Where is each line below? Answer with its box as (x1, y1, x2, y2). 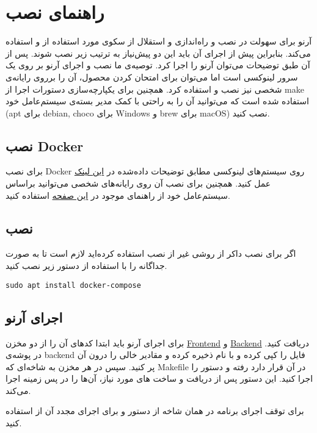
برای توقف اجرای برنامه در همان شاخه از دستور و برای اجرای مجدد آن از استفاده (5, 404, 304, 417)
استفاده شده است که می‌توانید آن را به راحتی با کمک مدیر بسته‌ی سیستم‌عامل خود (5, 95, 309, 107)
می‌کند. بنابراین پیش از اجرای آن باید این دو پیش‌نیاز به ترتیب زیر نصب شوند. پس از (5, 46, 311, 59)
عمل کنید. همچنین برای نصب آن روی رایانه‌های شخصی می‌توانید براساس (5, 177, 271, 190)
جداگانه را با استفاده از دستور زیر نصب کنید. (5, 259, 167, 272)
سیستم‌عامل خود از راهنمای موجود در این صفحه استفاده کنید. (5, 188, 230, 201)
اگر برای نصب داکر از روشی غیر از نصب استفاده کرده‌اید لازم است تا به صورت (5, 247, 296, 260)
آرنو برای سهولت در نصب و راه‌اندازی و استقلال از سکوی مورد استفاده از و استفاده (5, 35, 312, 48)
